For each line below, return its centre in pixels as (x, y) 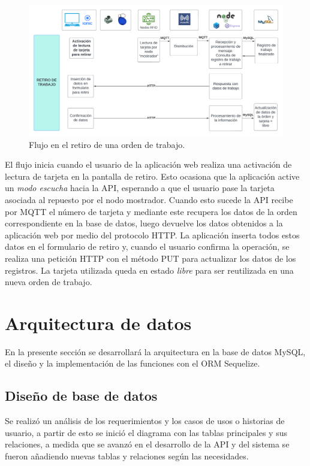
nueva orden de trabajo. (49, 282)
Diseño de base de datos (81, 396)
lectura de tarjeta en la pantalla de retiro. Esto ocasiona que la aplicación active (152, 176)
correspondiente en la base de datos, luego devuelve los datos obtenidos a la (144, 223)
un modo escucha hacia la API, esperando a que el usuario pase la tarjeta (140, 188)
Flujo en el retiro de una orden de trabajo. (107, 144)
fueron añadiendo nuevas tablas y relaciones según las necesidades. (127, 456)
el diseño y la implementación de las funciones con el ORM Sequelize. (133, 363)
